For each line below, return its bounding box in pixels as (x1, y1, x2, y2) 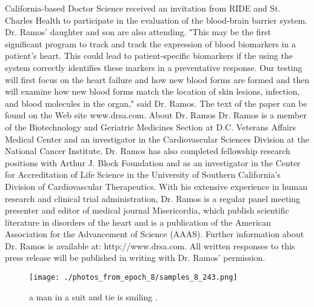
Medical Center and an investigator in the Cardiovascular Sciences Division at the (5, 132, 309, 145)
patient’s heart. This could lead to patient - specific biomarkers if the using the (5, 49, 293, 62)
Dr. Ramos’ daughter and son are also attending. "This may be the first (5, 25, 271, 38)
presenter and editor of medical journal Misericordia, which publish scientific (5, 204, 289, 217)
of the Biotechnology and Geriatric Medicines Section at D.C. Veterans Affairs (5, 120, 296, 133)
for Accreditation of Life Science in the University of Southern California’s (5, 168, 281, 181)
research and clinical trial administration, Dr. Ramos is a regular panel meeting (5, 192, 301, 204)
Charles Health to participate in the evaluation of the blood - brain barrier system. (5, 13, 308, 26)
